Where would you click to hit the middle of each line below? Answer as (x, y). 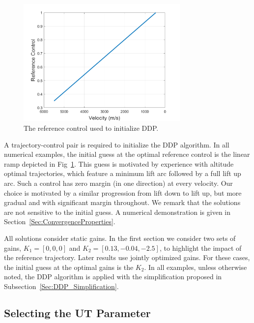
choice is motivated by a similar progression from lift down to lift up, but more (123, 192)
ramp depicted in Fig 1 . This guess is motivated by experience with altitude (119, 163)
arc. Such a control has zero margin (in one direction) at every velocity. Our (118, 183)
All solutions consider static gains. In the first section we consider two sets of (120, 238)
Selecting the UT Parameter (77, 312)
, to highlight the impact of (200, 248)
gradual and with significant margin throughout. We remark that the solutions (122, 202)
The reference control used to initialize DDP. (91, 128)
